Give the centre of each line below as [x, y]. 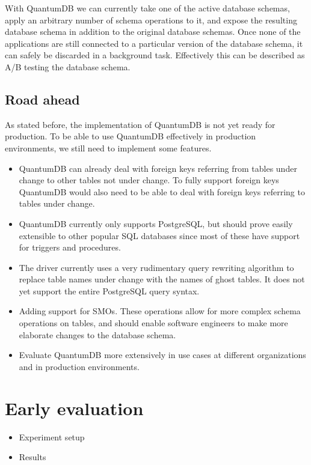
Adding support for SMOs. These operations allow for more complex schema [160, 311]
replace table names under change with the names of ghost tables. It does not [162, 279]
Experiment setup [52, 436]
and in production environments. [79, 366]
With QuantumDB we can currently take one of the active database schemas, [147, 8]
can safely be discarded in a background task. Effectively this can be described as [155, 55]
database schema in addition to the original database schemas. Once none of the [153, 32]
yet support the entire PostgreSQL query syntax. [109, 290]
